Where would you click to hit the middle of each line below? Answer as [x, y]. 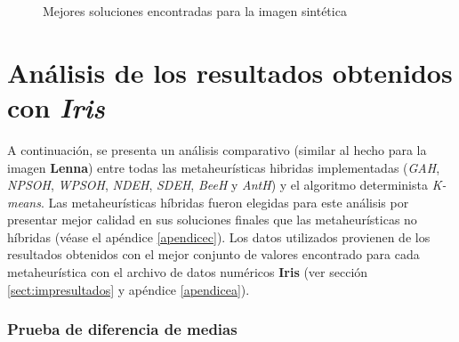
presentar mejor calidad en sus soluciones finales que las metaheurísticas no [212, 220]
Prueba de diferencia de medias [122, 329]
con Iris [56, 107]
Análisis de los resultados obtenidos [230, 72]
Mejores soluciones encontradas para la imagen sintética [195, 11]
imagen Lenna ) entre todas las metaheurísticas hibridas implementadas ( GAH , [224, 167]
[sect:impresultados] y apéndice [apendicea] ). [129, 289]
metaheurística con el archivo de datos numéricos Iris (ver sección [188, 272]
